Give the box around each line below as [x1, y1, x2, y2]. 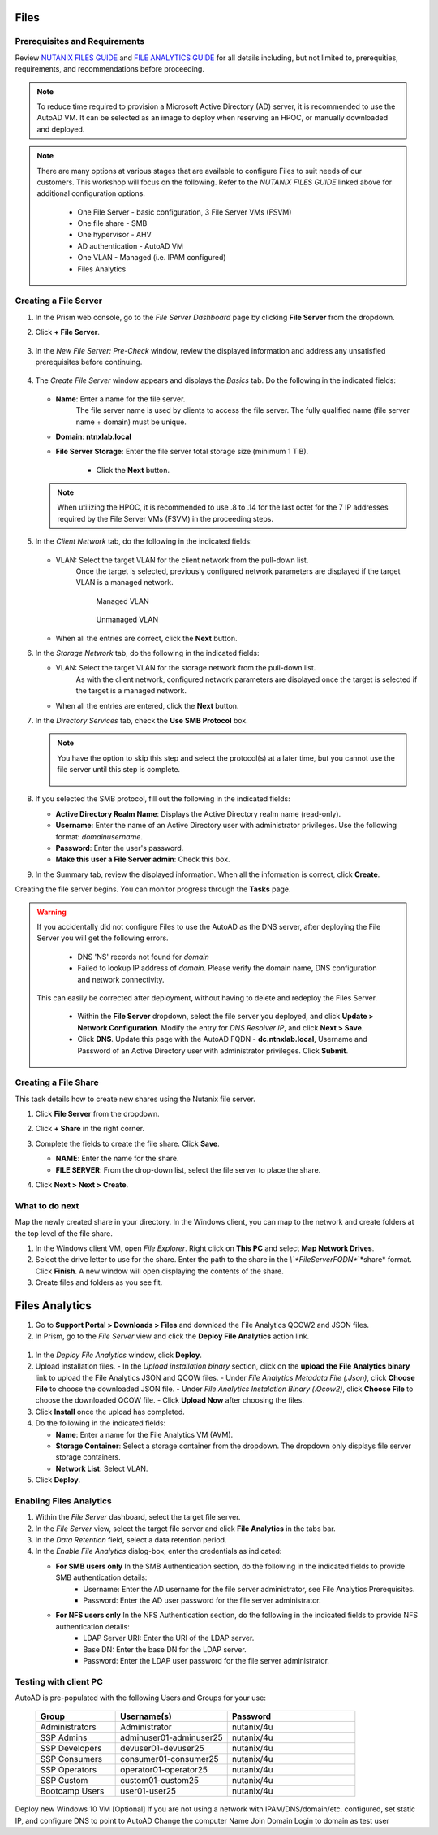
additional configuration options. [36, 189, 146, 198]
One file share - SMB [77, 219, 148, 228]
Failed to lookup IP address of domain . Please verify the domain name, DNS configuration [77, 963, 377, 973]
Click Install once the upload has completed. [35, 1407, 186, 1416]
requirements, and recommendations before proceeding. [15, 64, 204, 74]
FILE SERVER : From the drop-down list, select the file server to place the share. [55, 1165, 321, 1174]
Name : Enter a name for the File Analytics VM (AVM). [55, 1429, 234, 1439]
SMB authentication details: [55, 1573, 148, 1582]
